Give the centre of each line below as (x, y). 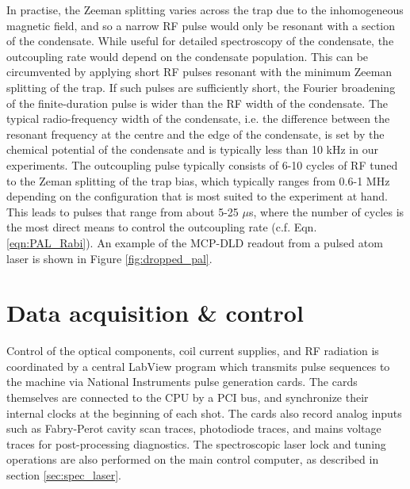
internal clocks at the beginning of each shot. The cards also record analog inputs (204, 413)
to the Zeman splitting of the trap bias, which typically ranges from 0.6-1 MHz (198, 180)
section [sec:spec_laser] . (64, 474)
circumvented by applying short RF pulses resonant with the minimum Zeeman (199, 72)
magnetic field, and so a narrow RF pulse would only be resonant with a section (201, 25)
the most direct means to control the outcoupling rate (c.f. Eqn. (162, 227)
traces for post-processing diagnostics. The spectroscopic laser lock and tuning (196, 443)
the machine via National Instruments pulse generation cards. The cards (182, 382)
